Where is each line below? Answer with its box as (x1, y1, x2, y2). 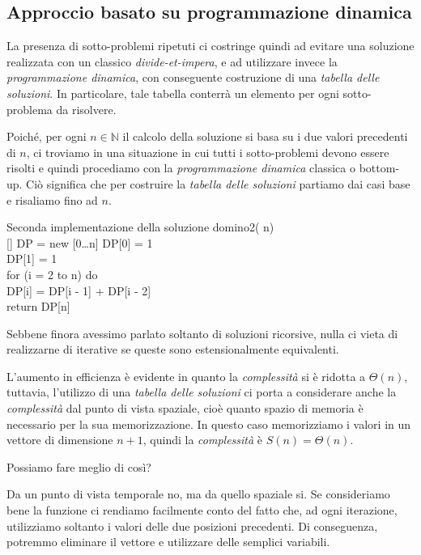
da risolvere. (56, 100, 117, 117)
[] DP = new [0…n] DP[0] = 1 (6, 234, 153, 251)
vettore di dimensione (6, 431, 113, 448)
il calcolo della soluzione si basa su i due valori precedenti (122, 128, 408, 145)
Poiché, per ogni (6, 128, 87, 145)
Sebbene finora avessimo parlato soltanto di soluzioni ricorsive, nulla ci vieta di (6, 324, 398, 341)
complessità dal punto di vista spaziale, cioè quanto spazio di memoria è (6, 400, 364, 417)
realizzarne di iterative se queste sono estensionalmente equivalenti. (6, 341, 339, 358)
